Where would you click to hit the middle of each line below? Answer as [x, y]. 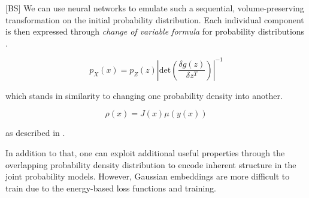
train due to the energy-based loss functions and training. [111, 188]
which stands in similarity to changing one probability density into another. [144, 95]
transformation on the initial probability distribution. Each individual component [155, 19]
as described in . [35, 133]
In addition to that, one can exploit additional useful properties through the [145, 153]
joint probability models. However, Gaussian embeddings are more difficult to [148, 176]
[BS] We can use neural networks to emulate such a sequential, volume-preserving [155, 8]
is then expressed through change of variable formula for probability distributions [155, 31]
